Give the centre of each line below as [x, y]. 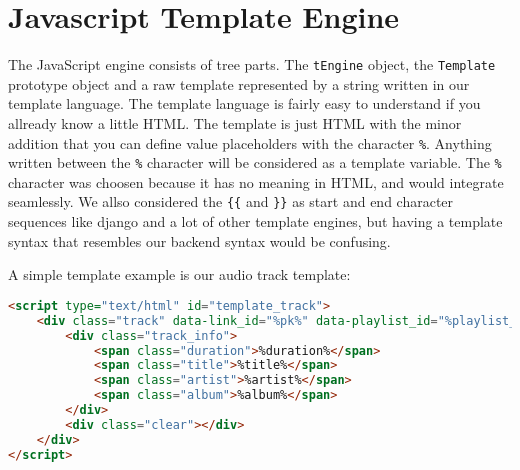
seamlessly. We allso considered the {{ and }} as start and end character [231, 201]
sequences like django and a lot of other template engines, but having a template [255, 221]
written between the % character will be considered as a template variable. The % [255, 162]
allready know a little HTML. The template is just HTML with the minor [235, 122]
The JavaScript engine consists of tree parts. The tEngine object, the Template [252, 64]
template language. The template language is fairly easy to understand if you [244, 103]
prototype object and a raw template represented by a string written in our [239, 83]
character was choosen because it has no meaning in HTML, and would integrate [256, 181]
